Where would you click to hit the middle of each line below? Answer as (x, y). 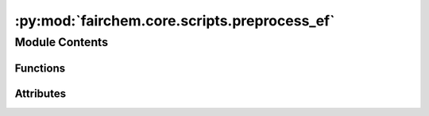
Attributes (41, 93)
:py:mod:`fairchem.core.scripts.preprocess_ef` (175, 21)
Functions (40, 68)
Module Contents (62, 42)
